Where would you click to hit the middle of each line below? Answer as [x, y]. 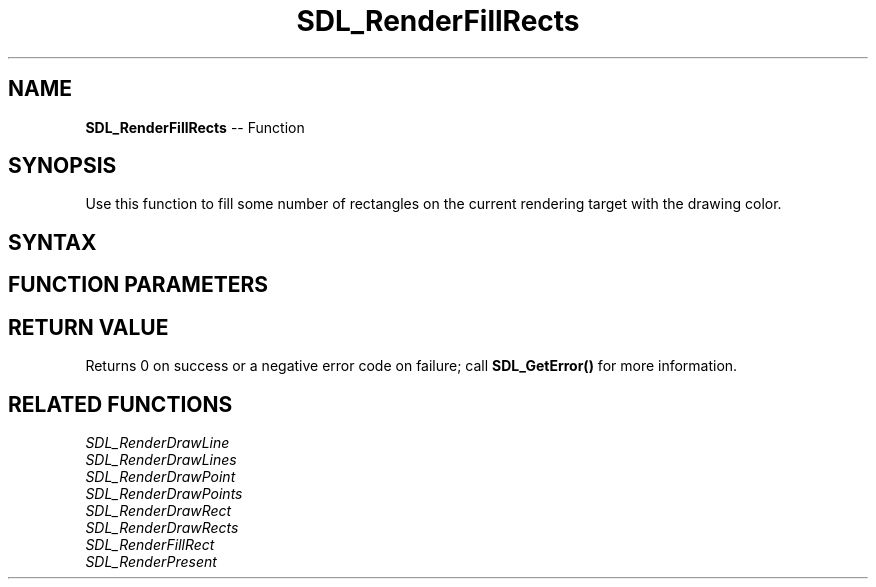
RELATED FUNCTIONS [120, 404]
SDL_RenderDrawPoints [164, 493]
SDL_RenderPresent [151, 561]
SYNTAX [52, 242]
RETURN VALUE [88, 327]
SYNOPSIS [62, 166]
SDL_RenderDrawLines [161, 459]
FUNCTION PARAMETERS [138, 285]
